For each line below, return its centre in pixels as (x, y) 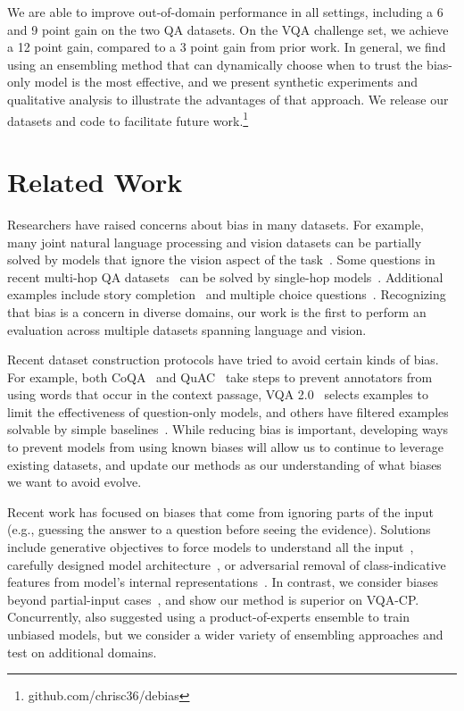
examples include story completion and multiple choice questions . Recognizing (227, 294)
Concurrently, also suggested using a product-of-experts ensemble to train (209, 617)
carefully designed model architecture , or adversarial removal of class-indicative (227, 564)
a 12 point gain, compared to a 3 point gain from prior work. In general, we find (227, 47)
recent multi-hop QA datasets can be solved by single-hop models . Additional (225, 276)
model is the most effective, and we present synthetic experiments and (226, 82)
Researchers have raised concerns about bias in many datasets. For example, (215, 224)
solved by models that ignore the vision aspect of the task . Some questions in (221, 259)
